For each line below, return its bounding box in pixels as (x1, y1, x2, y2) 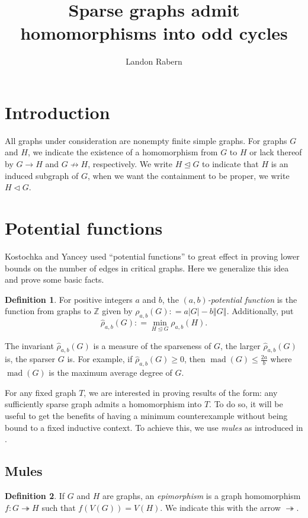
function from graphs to (5, 305, 91, 317)
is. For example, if (67, 353, 133, 365)
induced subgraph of (5, 169, 79, 181)
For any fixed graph (5, 386, 76, 398)
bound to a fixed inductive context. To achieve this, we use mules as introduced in (5, 421, 303, 433)
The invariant (5, 339, 54, 351)
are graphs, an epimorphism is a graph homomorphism (102, 489, 301, 501)
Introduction (5, 100, 110, 124)
